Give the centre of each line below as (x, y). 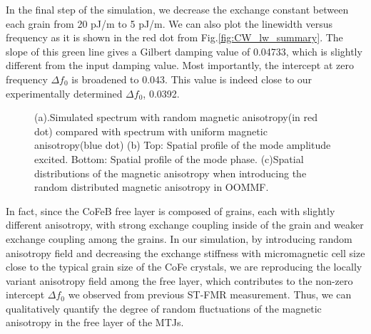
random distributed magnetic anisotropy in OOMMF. (152, 187)
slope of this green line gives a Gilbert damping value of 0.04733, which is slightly (184, 51)
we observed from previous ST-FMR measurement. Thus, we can (210, 294)
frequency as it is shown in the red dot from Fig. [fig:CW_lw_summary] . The (174, 37)
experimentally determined (64, 93)
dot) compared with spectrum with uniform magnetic (151, 131)
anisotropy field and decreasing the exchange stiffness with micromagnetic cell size (185, 252)
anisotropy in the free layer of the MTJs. (95, 322)
